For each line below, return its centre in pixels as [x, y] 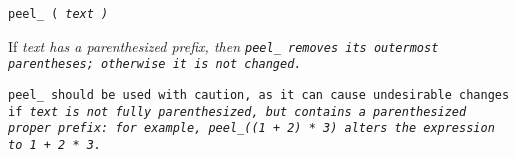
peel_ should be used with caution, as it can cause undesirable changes [259, 94]
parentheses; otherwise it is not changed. [155, 64]
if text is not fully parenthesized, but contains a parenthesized [237, 111]
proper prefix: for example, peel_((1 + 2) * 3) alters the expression [251, 128]
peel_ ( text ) [58, 14]
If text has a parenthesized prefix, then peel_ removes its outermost [223, 45]
